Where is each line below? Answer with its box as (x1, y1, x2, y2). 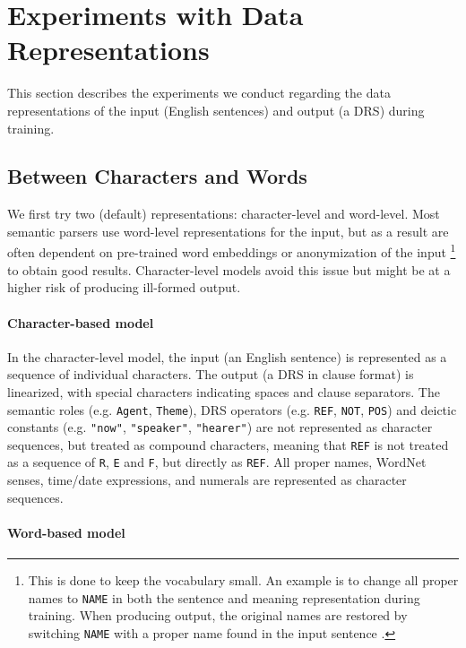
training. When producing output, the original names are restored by (28, 606, 408, 625)
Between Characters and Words (7, 162, 307, 190)
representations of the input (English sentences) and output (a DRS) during (7, 100, 425, 119)
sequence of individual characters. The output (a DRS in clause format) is (7, 365, 414, 384)
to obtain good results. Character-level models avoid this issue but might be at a (7, 260, 451, 279)
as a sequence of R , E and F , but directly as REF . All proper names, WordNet (7, 453, 427, 471)
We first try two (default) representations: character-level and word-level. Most (7, 204, 440, 223)
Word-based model (7, 523, 125, 541)
